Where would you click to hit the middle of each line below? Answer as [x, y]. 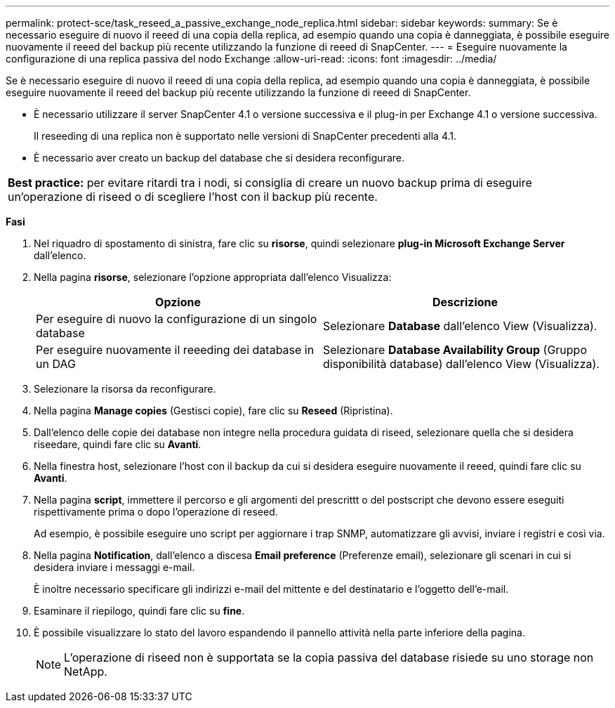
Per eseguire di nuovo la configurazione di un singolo [177, 319]
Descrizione [465, 302]
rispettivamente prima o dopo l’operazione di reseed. [156, 512]
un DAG [56, 364]
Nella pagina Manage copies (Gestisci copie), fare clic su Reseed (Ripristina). [213, 411]
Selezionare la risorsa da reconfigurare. [125, 389]
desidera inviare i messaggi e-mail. [114, 567]
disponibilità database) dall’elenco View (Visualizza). [461, 364]
